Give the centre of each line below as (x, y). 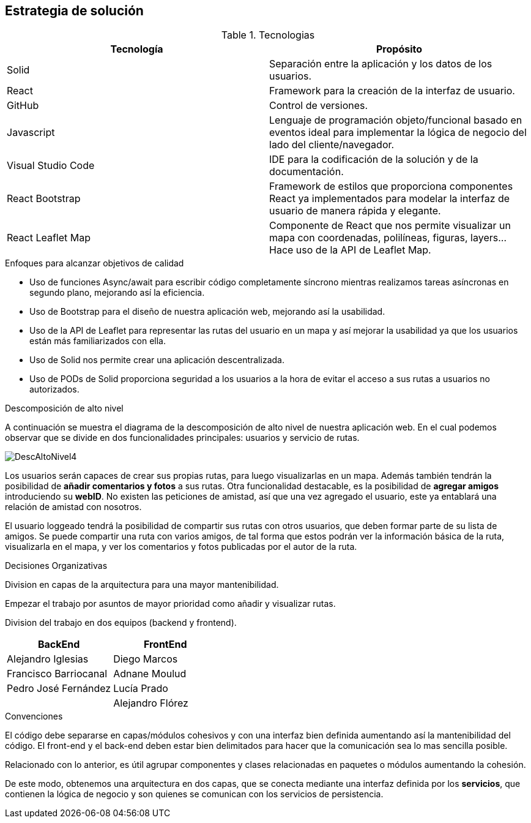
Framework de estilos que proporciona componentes (391, 186)
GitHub (23, 106)
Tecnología (137, 49)
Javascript (31, 133)
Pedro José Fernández (59, 689)
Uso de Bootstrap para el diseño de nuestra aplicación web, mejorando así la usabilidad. (207, 312)
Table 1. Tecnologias (268, 35)
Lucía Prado (141, 689)
